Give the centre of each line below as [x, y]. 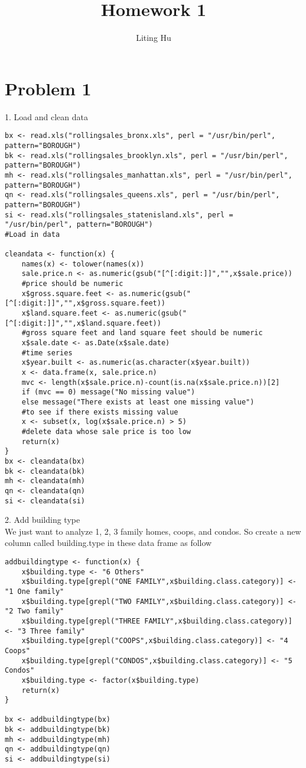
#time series [47, 353]
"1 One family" [35, 591]
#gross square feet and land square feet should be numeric [142, 333]
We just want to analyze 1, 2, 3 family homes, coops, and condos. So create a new [153, 531]
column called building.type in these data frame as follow [108, 543]
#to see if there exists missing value [100, 412]
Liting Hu [154, 38]
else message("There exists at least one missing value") [138, 402]
